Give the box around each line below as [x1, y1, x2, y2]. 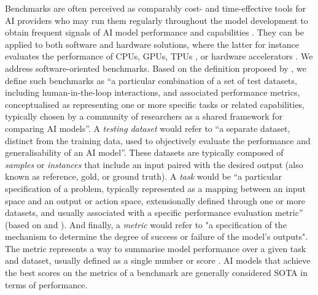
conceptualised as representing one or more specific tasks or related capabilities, [5, 98, 305, 110]
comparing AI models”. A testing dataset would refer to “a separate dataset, [5, 121, 290, 134]
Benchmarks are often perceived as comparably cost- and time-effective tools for [5, 2, 306, 14]
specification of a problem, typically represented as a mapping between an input [5, 182, 306, 194]
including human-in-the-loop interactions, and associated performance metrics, [5, 86, 300, 99]
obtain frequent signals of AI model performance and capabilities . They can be [5, 26, 304, 39]
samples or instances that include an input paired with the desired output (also [5, 158, 303, 170]
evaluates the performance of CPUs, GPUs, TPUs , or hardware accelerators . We [5, 50, 313, 63]
